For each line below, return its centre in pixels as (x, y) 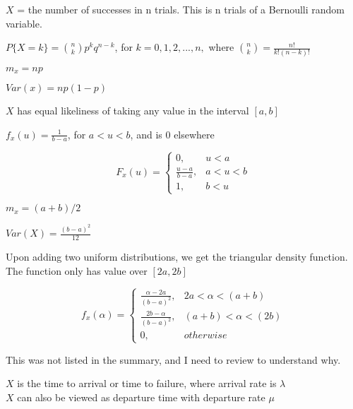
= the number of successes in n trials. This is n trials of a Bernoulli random (181, 9)
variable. (24, 23)
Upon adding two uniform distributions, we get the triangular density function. (177, 257)
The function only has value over (77, 270)
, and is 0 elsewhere (172, 134)
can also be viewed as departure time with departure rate (141, 397)
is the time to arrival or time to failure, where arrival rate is (147, 383)
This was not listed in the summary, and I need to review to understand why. (173, 359)
